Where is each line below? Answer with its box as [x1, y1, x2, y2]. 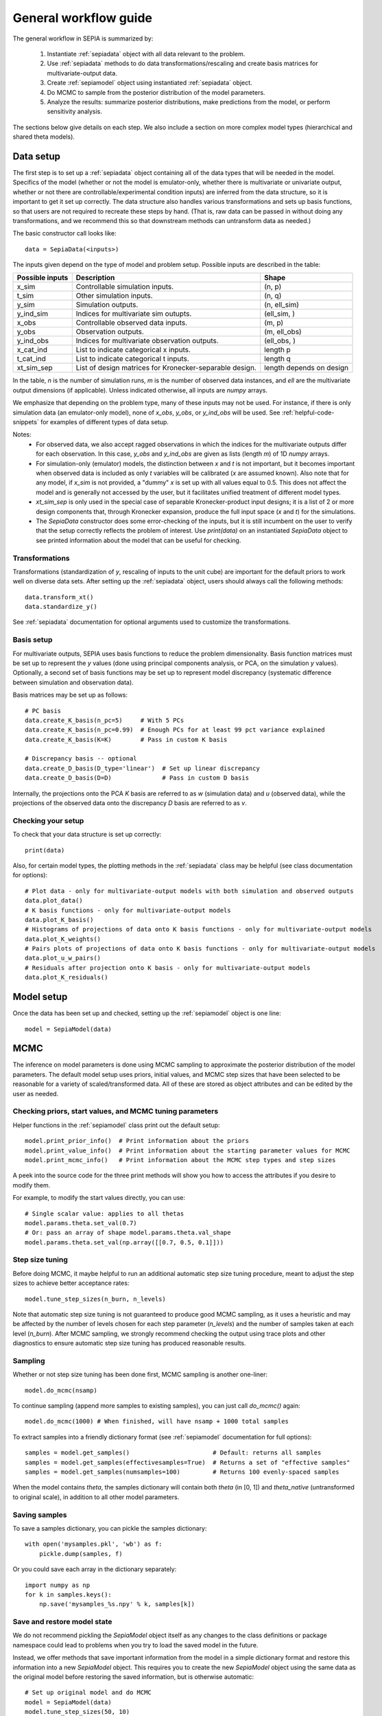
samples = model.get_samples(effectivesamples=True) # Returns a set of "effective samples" [25, 1459, 350, 1466]
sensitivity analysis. [47, 107, 103, 116]
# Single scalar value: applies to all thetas [25, 1209, 184, 1218]
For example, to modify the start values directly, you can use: [12, 1194, 185, 1202]
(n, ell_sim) [264, 300, 300, 310]
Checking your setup [12, 815, 84, 825]
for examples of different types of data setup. [40, 418, 169, 426]
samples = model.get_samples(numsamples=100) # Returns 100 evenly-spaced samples [25, 1468, 339, 1476]
